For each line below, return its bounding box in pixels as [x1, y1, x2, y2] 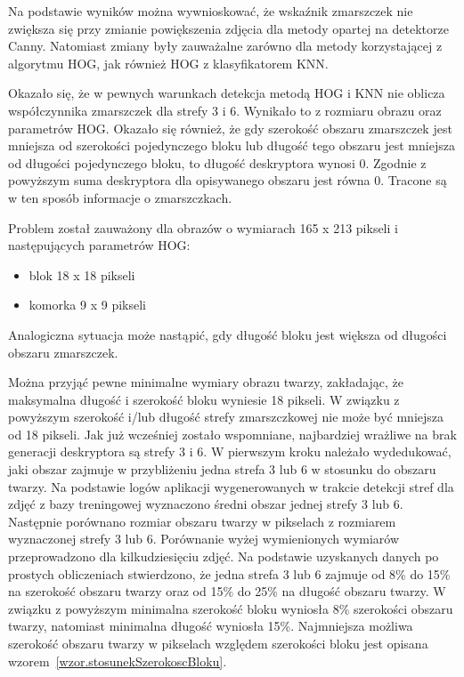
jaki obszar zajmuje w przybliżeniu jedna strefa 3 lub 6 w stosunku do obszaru [8, 460, 436, 479]
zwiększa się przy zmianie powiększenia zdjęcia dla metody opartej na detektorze [8, 19, 449, 37]
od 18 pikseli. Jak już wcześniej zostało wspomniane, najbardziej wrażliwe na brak [8, 424, 457, 443]
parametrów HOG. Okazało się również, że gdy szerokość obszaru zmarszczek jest [8, 118, 452, 137]
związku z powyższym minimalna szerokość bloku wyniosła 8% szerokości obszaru [8, 599, 453, 617]
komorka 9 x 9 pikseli [28, 295, 146, 314]
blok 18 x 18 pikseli [28, 265, 135, 284]
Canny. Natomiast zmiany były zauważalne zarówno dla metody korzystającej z [8, 36, 443, 55]
